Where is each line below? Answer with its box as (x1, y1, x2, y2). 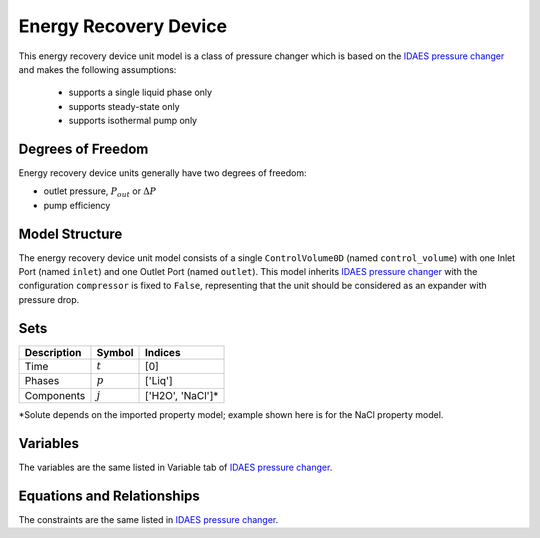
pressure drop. (18, 293, 80, 305)
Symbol (96, 345, 134, 359)
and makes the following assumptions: (18, 63, 177, 75)
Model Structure (18, 225, 123, 242)
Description (24, 345, 82, 359)
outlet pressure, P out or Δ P (43, 185, 157, 200)
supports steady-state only (68, 100, 180, 112)
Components (24, 388, 86, 402)
